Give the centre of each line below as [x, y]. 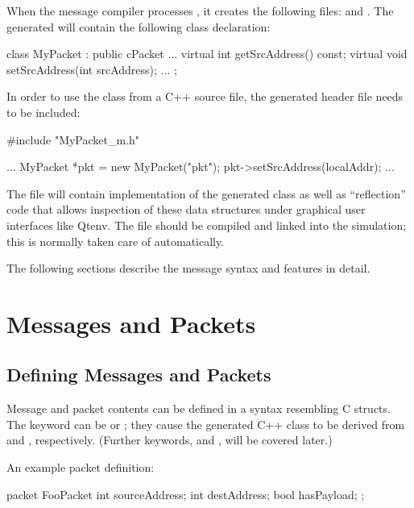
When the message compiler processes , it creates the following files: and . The [200, 10]
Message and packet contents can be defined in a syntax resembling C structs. [199, 408]
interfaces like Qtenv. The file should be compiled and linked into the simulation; [207, 225]
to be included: [43, 112]
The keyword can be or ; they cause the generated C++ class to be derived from [206, 424]
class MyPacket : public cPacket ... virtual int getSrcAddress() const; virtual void [207, 54]
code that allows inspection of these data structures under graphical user [186, 209]
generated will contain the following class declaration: [139, 26]
